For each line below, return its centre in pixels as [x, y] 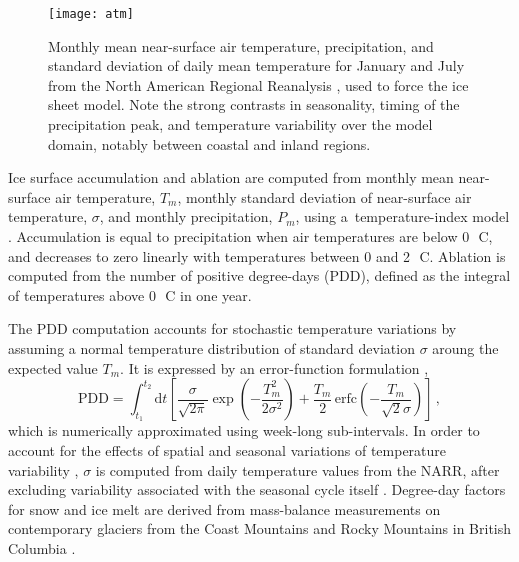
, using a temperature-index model [402, 216]
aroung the [465, 347]
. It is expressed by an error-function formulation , [274, 367]
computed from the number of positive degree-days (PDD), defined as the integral [259, 275]
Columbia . [42, 547]
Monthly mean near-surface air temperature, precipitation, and [241, 45]
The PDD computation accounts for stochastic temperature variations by [232, 328]
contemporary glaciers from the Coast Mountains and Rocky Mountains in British [260, 528]
